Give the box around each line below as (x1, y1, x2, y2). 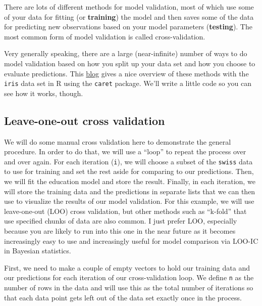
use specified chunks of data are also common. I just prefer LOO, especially (4, 215, 237, 226)
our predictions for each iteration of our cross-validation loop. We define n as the (4, 272, 254, 283)
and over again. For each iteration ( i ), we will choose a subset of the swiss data (4, 156, 253, 166)
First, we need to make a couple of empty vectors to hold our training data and (4, 262, 250, 273)
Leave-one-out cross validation (4, 112, 165, 128)
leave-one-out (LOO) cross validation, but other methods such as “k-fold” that (4, 205, 247, 216)
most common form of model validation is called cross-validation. (4, 31, 205, 41)
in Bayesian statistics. (4, 245, 71, 256)
